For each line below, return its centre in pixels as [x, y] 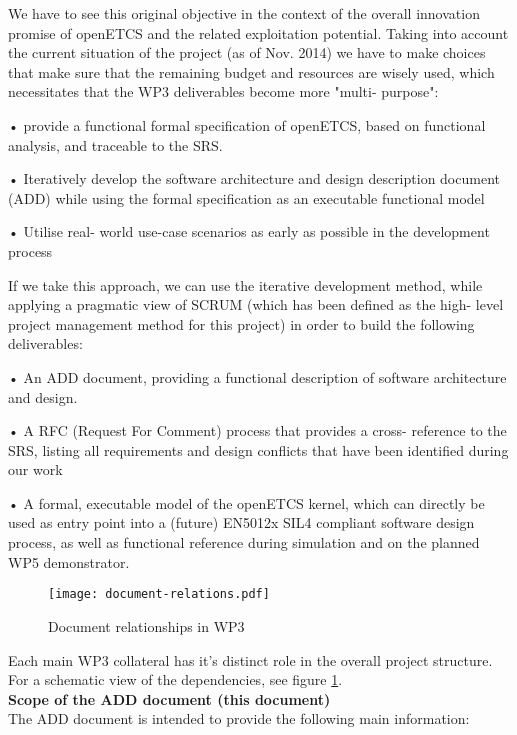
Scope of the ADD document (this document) [169, 698]
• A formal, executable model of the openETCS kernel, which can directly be [246, 502]
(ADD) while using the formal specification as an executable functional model [246, 197]
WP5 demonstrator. [69, 561]
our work [35, 469]
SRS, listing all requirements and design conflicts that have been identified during [258, 449]
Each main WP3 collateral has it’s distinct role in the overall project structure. [250, 659]
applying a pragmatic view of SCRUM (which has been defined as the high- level [256, 304]
